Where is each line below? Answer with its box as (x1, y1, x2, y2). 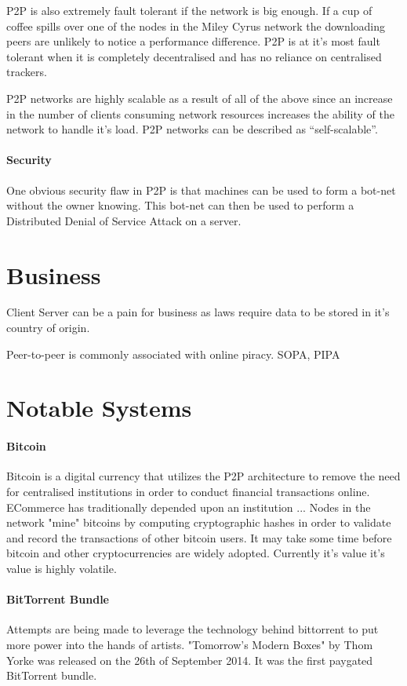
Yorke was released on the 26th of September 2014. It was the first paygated (6, 651, 373, 668)
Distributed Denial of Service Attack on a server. (6, 212, 242, 228)
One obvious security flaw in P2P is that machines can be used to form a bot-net (6, 181, 396, 198)
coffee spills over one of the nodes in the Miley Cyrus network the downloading (6, 17, 386, 34)
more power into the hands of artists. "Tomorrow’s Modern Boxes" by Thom (6, 636, 373, 652)
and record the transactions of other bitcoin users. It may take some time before (6, 529, 392, 546)
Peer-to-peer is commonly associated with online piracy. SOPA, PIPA (6, 345, 340, 362)
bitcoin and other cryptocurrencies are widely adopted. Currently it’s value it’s (6, 545, 385, 561)
